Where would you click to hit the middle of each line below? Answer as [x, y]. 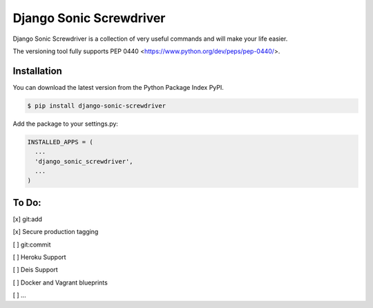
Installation [37, 71]
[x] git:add [28, 219]
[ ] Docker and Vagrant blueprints [60, 282]
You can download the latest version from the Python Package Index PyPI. [118, 87]
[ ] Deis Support [35, 270]
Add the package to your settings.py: [66, 124]
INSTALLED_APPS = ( [60, 142]
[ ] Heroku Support [39, 257]
